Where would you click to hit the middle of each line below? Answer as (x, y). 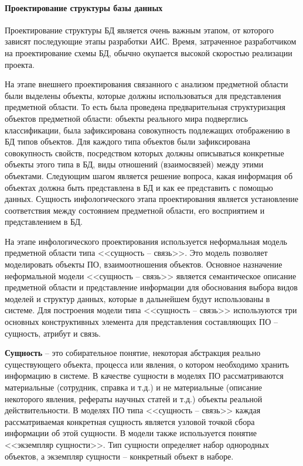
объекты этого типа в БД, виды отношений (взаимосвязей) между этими (134, 164)
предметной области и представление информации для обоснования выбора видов (151, 287)
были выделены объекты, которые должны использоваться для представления (143, 95)
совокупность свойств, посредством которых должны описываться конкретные (144, 153)
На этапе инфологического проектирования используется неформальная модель (146, 241)
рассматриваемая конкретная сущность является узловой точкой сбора (130, 421)
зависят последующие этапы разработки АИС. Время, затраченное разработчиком (151, 41)
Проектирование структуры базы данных (84, 7)
